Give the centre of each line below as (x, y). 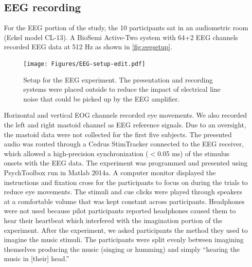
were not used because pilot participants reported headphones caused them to (120, 211)
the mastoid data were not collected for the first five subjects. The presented (118, 134)
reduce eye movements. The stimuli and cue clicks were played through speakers (123, 192)
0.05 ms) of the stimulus (193, 153)
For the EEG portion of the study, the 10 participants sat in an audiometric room (126, 28)
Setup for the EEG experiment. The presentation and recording (118, 79)
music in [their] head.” (37, 258)
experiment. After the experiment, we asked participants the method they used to (126, 230)
